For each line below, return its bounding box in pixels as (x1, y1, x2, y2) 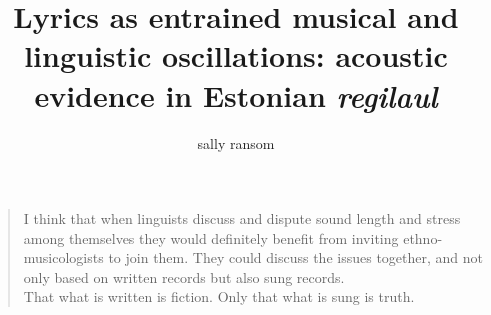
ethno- (403, 227, 443, 248)
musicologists (23, 247, 104, 268)
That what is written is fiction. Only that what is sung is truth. (23, 286, 415, 307)
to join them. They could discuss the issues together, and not (108, 247, 483, 268)
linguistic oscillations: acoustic (24, 35, 448, 76)
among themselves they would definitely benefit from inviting (23, 227, 399, 248)
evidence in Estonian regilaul (34, 74, 438, 116)
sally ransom (197, 132, 275, 153)
